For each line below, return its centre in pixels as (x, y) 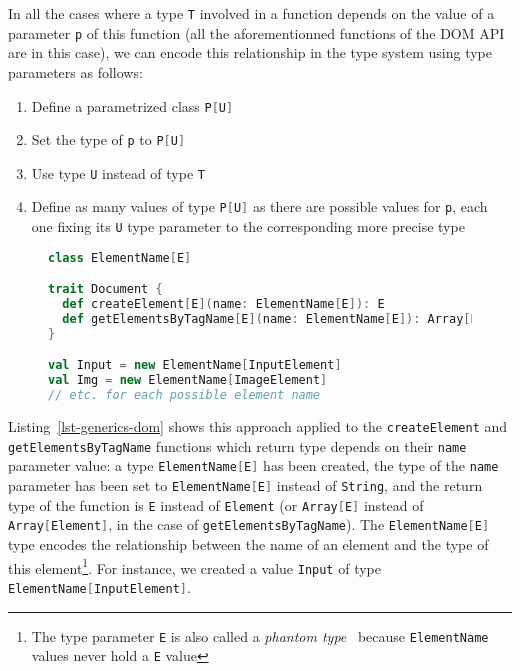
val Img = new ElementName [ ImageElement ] (188, 380)
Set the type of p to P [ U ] (108, 139)
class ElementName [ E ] (120, 257)
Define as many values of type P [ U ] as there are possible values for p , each (259, 206)
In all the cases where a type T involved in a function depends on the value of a (251, 13)
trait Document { (105, 289)
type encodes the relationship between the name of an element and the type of (248, 544)
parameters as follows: (75, 71)
